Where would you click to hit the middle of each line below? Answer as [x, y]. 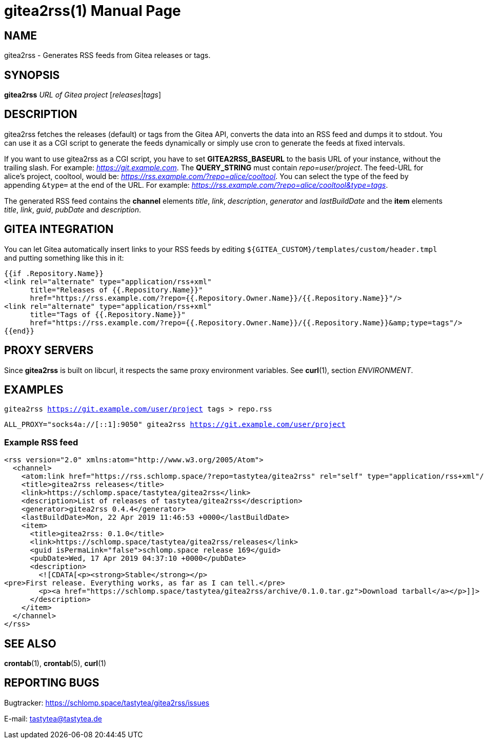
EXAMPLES [34, 389]
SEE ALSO [30, 643]
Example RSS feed [41, 442]
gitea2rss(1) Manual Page [93, 11]
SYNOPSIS [32, 75]
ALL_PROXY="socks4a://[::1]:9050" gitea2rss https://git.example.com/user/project [175, 425]
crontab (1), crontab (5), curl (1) [55, 663]
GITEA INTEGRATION [59, 229]
